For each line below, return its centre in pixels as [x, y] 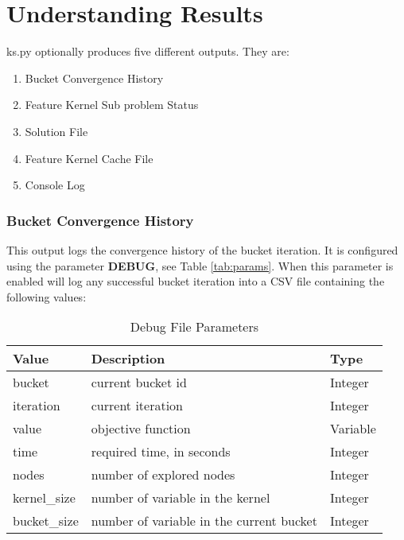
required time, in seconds [161, 452]
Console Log [55, 185]
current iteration [137, 406]
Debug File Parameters [194, 327]
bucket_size [46, 521]
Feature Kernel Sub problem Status [112, 105]
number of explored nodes [163, 475]
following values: [47, 296]
